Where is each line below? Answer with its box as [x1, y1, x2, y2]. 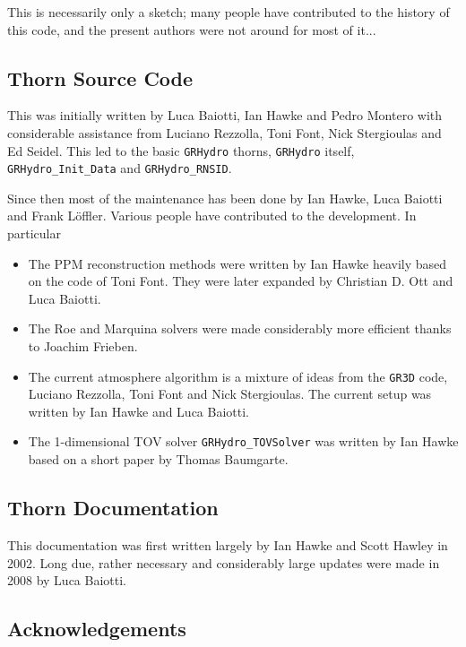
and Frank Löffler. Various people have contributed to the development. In [7, 206, 417, 225]
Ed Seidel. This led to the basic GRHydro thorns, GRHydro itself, [7, 141, 355, 160]
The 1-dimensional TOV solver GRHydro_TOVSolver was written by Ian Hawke [28, 432, 459, 451]
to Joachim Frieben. [28, 337, 138, 356]
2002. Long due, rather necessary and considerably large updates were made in [7, 553, 440, 572]
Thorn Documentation [7, 494, 219, 522]
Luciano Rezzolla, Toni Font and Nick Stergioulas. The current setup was [28, 384, 432, 403]
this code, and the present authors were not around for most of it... [7, 20, 376, 39]
